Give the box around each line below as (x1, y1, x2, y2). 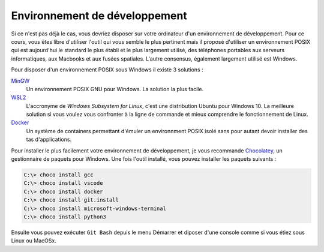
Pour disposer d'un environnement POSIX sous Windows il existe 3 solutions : (11, 66, 203, 73)
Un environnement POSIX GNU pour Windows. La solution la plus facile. (26, 85, 204, 92)
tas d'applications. (26, 136, 72, 143)
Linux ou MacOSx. (11, 237, 56, 244)
